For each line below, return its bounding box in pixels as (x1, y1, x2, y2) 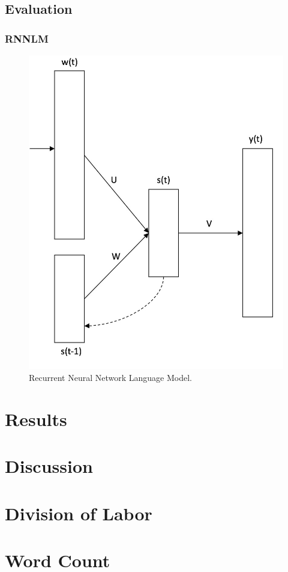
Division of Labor (5, 500, 152, 525)
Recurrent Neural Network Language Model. (29, 371, 192, 384)
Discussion (5, 454, 93, 478)
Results (5, 406, 67, 431)
